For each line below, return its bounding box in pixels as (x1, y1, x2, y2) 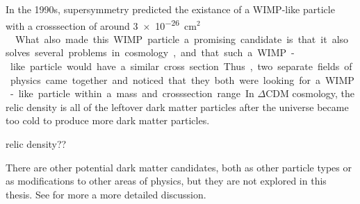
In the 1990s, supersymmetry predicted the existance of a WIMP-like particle (6, 2, 335, 16)
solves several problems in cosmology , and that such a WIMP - (6, 45, 295, 60)
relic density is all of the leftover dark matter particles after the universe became (6, 99, 349, 114)
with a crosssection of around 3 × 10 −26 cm (6, 16, 197, 33)
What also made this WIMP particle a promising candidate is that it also (15, 31, 349, 46)
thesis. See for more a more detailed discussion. (6, 187, 206, 201)
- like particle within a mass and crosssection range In (10, 86, 254, 101)
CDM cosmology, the (265, 86, 355, 101)
